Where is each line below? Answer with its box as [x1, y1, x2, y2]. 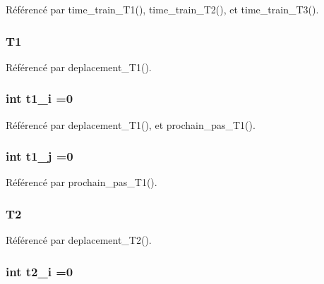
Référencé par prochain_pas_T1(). [6, 175, 157, 190]
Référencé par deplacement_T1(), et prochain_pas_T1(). [6, 117, 256, 132]
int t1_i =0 [6, 89, 73, 107]
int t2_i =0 [6, 262, 73, 280]
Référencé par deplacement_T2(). [6, 233, 152, 247]
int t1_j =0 [6, 147, 73, 165]
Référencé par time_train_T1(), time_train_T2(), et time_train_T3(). [6, 2, 319, 16]
